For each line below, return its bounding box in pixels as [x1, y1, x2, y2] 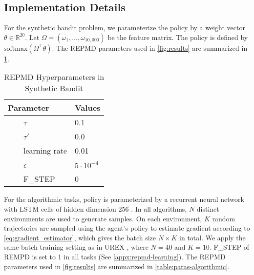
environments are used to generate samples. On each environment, [4, 213, 202, 223]
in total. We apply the [179, 232, 246, 242]
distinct [196, 203, 219, 214]
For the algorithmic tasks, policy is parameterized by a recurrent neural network [4, 194, 244, 204]
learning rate [23, 145, 67, 157]
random [212, 213, 235, 223]
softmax [4, 45, 28, 52]
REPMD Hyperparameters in [4, 71, 105, 83]
